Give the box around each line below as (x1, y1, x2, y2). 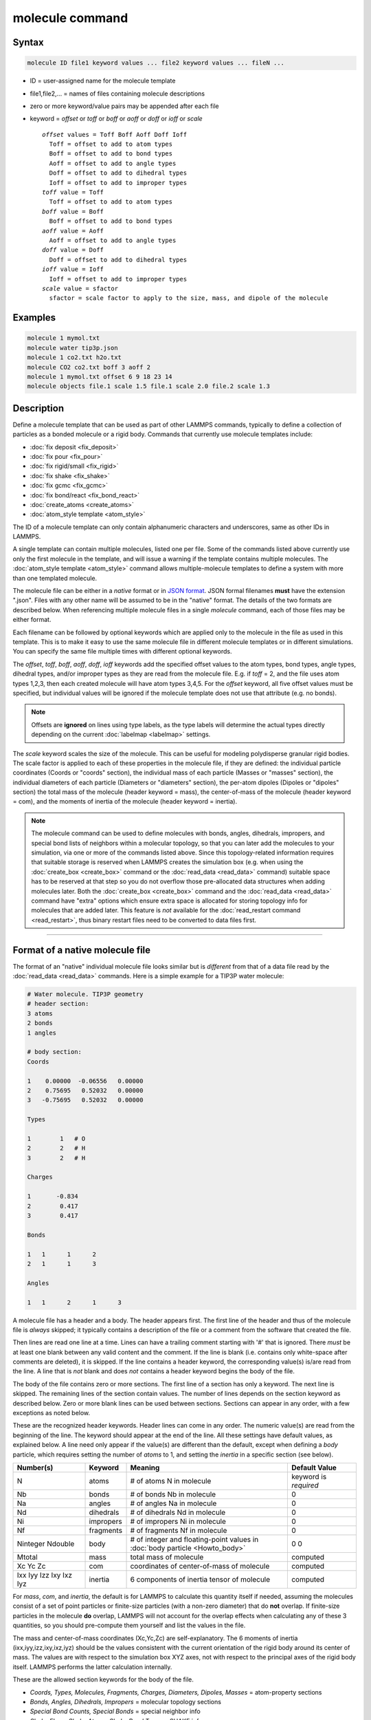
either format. (12, 616, 52, 624)
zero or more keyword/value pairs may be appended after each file (30, 102, 219, 110)
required (291, 1481, 319, 1490)
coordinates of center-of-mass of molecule (130, 1562, 270, 1571)
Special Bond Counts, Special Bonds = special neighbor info (30, 1707, 201, 1716)
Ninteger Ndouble (16, 1539, 75, 1548)
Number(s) (16, 1463, 54, 1472)
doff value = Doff (42, 246, 104, 254)
